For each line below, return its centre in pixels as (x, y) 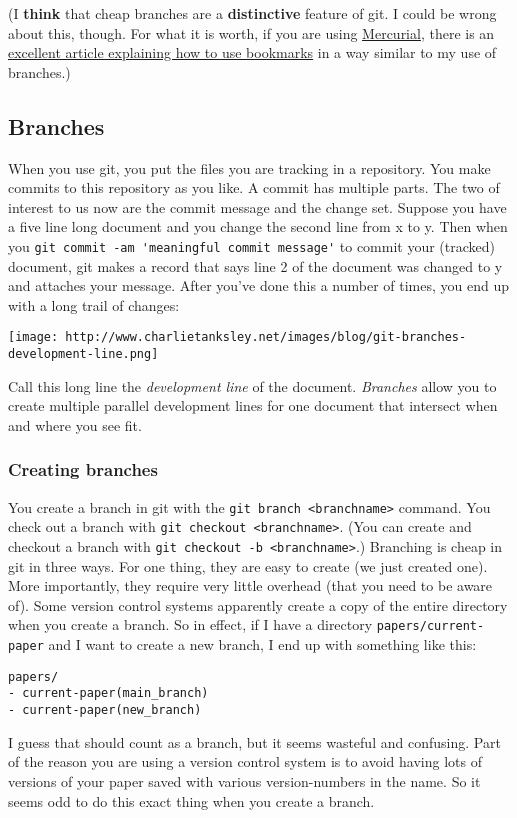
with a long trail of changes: (94, 304)
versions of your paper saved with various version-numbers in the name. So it (244, 780)
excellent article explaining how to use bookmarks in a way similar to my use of (252, 52)
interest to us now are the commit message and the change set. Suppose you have (257, 206)
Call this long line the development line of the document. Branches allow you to (252, 385)
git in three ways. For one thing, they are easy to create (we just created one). (248, 565)
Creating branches (83, 469)
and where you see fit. (75, 424)
